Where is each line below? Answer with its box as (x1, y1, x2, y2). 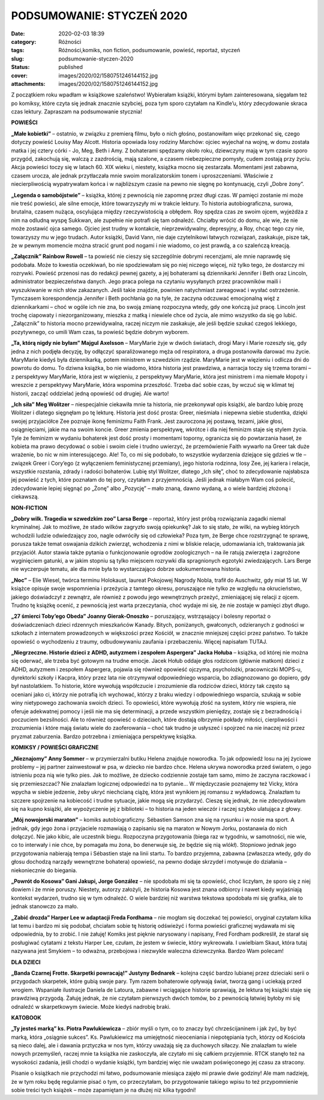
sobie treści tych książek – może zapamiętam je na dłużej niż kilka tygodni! (11, 1086, 196, 1094)
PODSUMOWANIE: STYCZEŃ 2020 (11, 9, 188, 22)
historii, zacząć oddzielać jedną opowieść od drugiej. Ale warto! (11, 390, 169, 397)
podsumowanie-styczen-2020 (58, 55, 134, 62)
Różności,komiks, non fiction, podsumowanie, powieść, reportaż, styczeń (58, 47, 240, 54)
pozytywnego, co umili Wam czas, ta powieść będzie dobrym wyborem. (11, 328, 189, 335)
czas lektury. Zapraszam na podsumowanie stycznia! (11, 108, 142, 115)
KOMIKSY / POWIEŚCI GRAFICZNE (11, 744, 99, 751)
